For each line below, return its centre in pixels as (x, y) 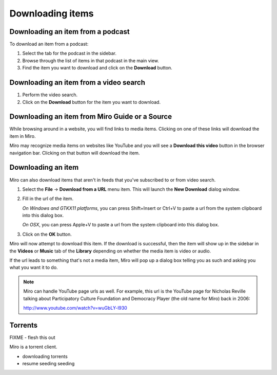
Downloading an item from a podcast (70, 32)
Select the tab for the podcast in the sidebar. (70, 53)
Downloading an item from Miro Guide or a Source (91, 117)
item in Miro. (23, 136)
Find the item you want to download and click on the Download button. (97, 68)
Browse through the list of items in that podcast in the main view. (91, 60)
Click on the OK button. (47, 234)
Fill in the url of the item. (48, 199)
